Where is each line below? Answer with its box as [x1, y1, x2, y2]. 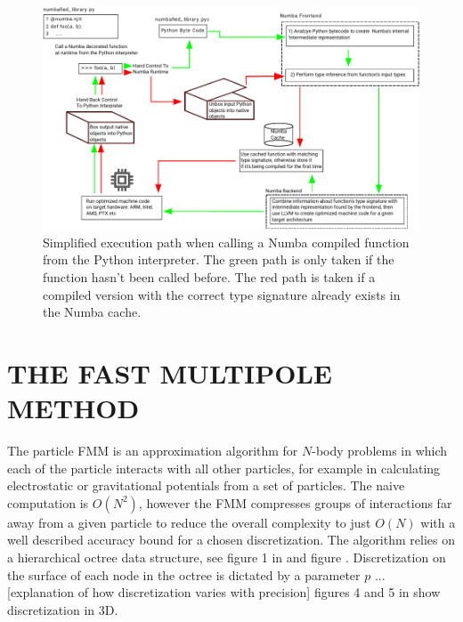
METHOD [7, 390, 140, 426]
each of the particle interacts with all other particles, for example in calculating [7, 458, 441, 477]
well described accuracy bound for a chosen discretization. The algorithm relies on [7, 530, 455, 549]
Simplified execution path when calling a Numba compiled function [43, 232, 410, 251]
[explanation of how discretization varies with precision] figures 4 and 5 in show [7, 583, 441, 602]
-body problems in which [312, 441, 448, 460]
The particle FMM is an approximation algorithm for [7, 441, 298, 460]
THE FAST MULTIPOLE [7, 354, 332, 391]
